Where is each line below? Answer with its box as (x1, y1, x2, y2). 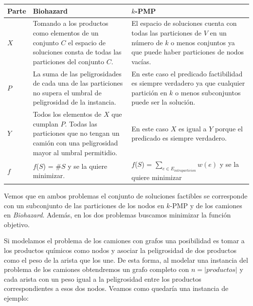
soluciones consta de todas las (33, 47, 122, 57)
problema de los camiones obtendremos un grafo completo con (4, 264, 189, 274)
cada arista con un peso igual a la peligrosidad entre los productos (4, 273, 201, 284)
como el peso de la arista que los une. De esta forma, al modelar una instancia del (4, 254, 248, 265)
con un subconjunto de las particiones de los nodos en (4, 200, 164, 210)
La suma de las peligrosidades (33, 68, 122, 78)
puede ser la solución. (131, 97, 196, 107)
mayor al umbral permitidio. (33, 147, 117, 157)
